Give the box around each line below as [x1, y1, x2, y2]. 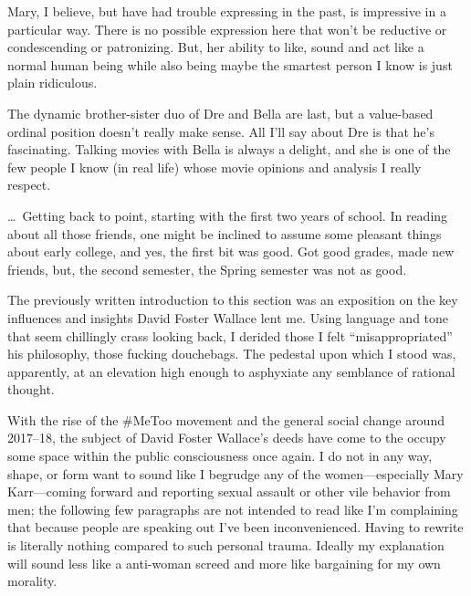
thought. [7, 380, 55, 399]
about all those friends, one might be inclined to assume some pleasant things [7, 224, 442, 243]
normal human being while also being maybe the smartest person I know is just [7, 55, 453, 74]
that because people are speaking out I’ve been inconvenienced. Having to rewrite [7, 518, 464, 537]
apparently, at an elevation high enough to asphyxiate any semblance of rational [7, 361, 455, 381]
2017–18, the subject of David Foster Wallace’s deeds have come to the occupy [7, 428, 446, 447]
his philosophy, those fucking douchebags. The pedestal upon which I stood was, [7, 344, 456, 363]
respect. [7, 175, 51, 194]
